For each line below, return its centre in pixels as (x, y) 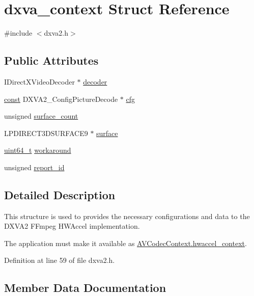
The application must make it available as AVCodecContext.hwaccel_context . (125, 243)
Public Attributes (51, 60)
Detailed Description (60, 194)
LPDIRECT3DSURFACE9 (46, 133)
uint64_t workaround (38, 150)
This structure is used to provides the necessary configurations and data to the (127, 216)
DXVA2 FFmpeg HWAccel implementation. (72, 226)
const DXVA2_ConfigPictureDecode (61, 99)
